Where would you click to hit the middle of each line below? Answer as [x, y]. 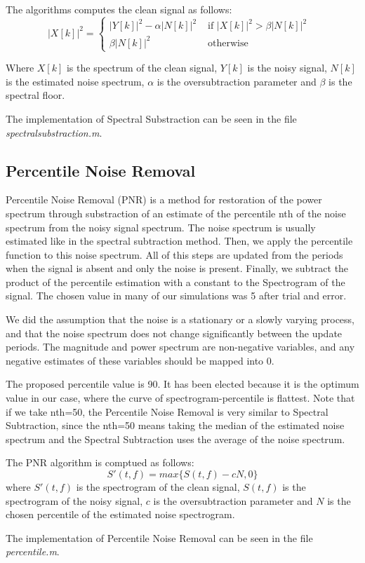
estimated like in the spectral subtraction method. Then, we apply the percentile [179, 241]
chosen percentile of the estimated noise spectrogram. [120, 514]
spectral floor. [35, 95]
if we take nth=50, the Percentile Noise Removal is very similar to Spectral [167, 411]
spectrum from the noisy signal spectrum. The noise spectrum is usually [161, 227]
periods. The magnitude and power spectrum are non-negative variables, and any [180, 347]
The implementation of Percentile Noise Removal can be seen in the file [159, 537]
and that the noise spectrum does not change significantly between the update [174, 333]
